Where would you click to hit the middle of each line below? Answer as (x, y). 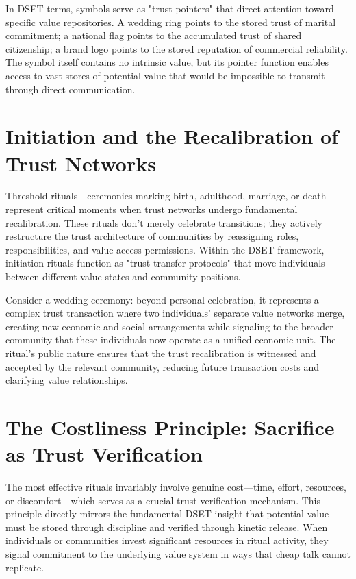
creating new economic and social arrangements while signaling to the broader (169, 326)
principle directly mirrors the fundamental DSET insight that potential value (167, 514)
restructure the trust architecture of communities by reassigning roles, (152, 236)
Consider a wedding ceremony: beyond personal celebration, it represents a (162, 299)
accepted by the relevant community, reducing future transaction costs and (163, 366)
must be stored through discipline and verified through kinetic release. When (167, 527)
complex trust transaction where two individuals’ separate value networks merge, (175, 313)
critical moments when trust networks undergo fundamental (172, 209)
